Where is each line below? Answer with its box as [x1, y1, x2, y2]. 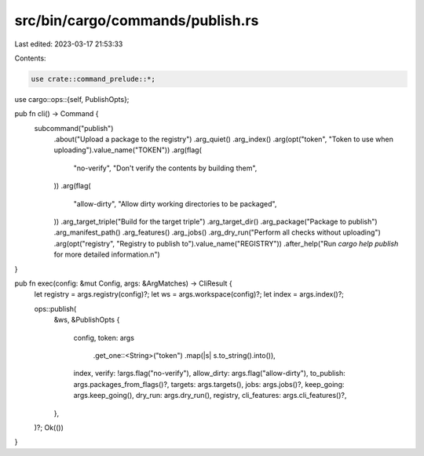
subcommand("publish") [34, 123, 114, 133]
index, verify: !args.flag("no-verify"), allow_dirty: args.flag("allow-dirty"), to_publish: [73, 369, 345, 378]
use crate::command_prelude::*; [31, 75, 156, 83]
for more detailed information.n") [53, 250, 160, 259]
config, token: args [73, 333, 135, 342]
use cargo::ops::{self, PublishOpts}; [14, 94, 130, 104]
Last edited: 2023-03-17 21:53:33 [14, 39, 123, 49]
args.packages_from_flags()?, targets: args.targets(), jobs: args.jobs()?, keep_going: [73, 379, 345, 389]
